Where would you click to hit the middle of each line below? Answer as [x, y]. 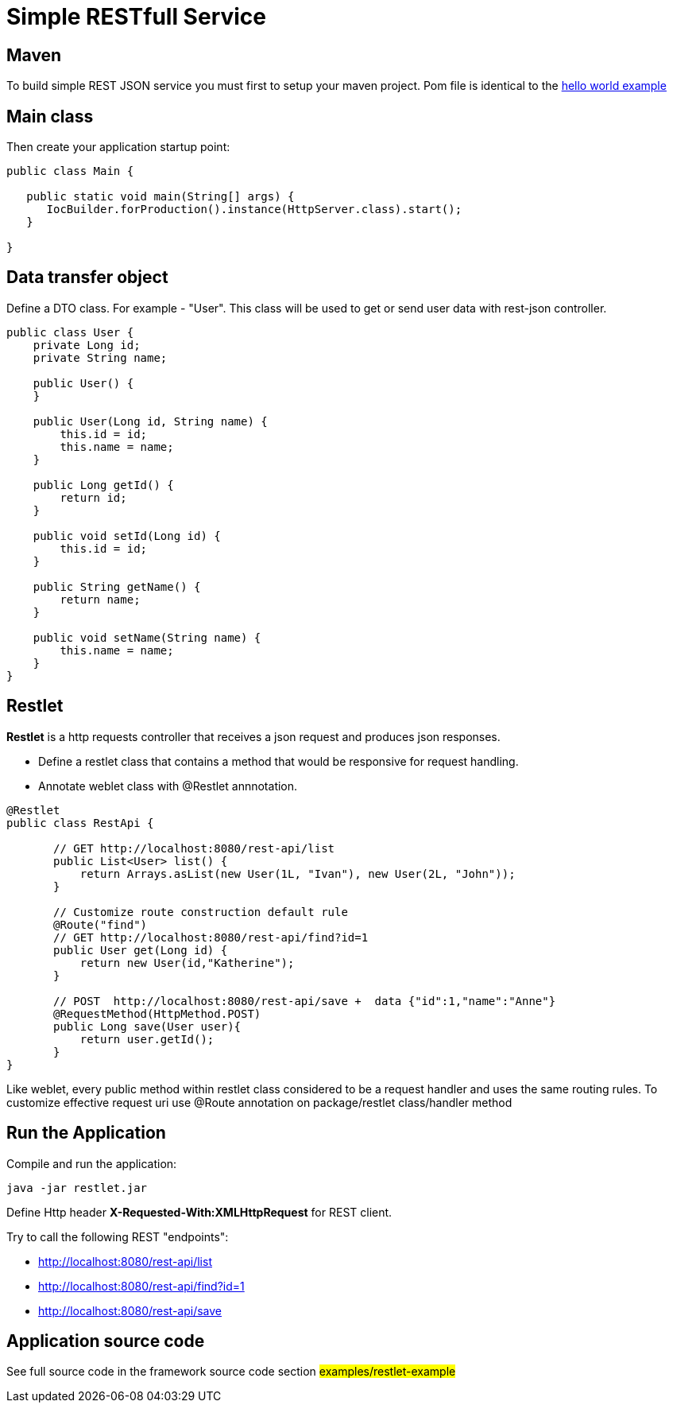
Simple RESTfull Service [137, 17]
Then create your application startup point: [118, 147]
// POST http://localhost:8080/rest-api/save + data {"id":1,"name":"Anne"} [305, 1001]
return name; [100, 599]
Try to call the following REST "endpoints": [118, 1236]
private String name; [100, 357]
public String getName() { [117, 586]
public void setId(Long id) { [127, 536]
